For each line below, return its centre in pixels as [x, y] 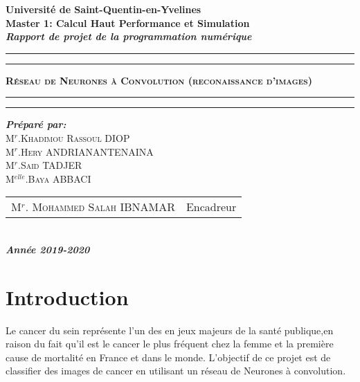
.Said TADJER [50, 165]
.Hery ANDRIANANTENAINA [86, 151]
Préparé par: [36, 124]
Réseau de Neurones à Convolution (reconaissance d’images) [159, 80]
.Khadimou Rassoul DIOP [74, 137]
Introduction [67, 297]
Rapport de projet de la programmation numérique [129, 36]
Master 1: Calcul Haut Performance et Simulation [128, 22]
